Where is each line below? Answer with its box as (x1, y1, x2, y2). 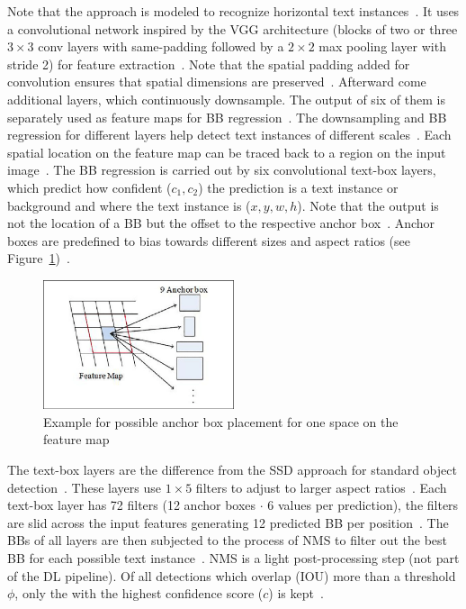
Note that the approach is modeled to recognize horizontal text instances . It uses (7, 2, 460, 20)
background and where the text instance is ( (7, 195, 251, 214)
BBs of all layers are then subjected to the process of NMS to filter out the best (7, 531, 448, 550)
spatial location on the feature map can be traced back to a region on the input (7, 142, 446, 161)
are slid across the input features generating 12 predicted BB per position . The (7, 513, 449, 532)
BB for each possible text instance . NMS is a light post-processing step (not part (7, 548, 460, 567)
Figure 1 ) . (7, 249, 70, 268)
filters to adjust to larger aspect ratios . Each (195, 477, 447, 496)
